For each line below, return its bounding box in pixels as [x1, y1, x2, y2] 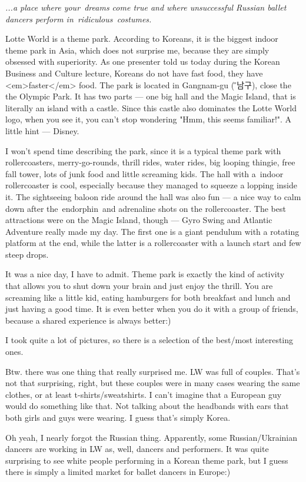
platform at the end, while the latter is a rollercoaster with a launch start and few [5, 237, 301, 249]
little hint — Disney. [5, 124, 79, 137]
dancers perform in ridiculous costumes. [5, 12, 152, 25]
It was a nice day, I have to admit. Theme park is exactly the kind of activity [5, 268, 285, 280]
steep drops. [5, 248, 49, 260]
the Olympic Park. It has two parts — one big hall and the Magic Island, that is [5, 90, 296, 102]
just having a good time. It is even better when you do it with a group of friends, [5, 303, 298, 315]
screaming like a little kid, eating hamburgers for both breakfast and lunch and [5, 291, 291, 303]
